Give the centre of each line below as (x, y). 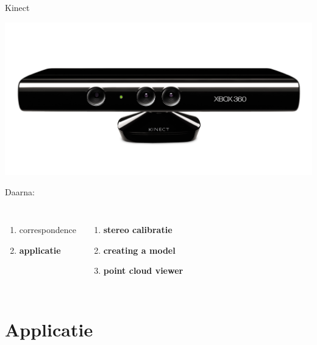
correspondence (48, 230)
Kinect (17, 7)
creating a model (139, 250)
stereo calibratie (138, 230)
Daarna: (20, 192)
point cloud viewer (143, 270)
